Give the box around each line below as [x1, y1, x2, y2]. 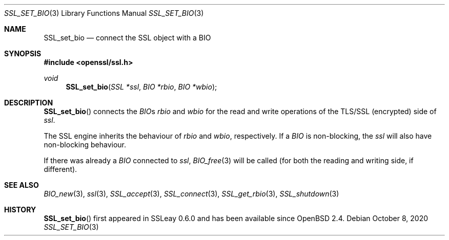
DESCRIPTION [4, 98, 53, 107]
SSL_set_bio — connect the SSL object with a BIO [44, 33, 211, 42]
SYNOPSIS [4, 49, 42, 58]
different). [44, 165, 77, 173]
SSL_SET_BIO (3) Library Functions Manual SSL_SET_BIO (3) [4, 9, 204, 17]
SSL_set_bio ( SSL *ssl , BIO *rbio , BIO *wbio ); [66, 82, 217, 91]
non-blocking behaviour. [44, 140, 127, 149]
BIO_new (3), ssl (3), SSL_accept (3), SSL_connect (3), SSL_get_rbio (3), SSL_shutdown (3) [44, 189, 339, 198]
